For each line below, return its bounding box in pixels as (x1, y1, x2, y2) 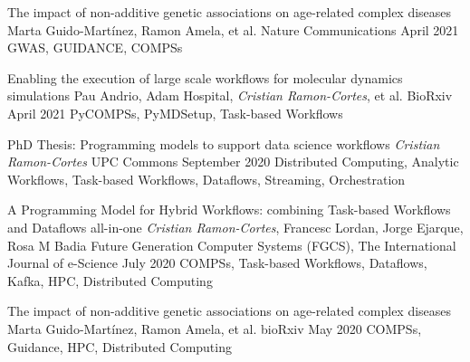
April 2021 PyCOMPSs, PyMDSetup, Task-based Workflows (7, 103, 343, 122)
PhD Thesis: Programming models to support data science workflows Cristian (7, 134, 440, 153)
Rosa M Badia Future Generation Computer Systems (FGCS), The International (7, 235, 456, 254)
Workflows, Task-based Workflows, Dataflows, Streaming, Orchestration (7, 169, 406, 188)
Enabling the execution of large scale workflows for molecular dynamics (7, 68, 403, 87)
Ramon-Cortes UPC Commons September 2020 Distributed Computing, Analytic (7, 152, 459, 171)
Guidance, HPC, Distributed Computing (7, 337, 232, 356)
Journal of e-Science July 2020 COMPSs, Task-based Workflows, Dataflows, (7, 253, 427, 272)
